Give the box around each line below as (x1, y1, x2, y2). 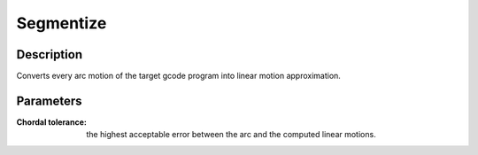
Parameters (16, 93, 82, 108)
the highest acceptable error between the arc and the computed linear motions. (86, 129, 376, 140)
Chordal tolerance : (16, 116, 88, 128)
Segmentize (16, 13, 107, 33)
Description (16, 47, 83, 62)
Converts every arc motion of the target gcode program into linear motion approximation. (16, 71, 341, 81)
